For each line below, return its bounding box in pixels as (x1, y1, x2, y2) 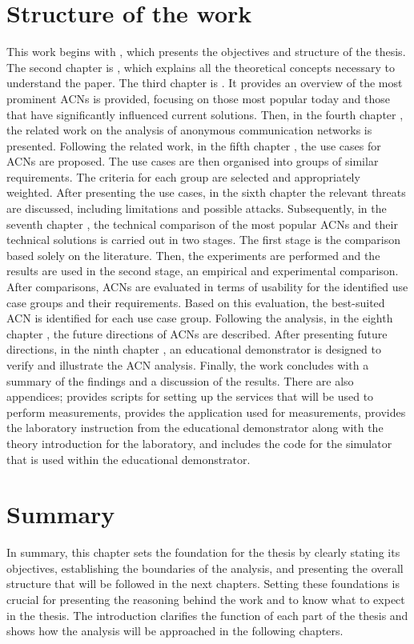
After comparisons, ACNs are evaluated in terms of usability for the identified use (6, 278, 408, 295)
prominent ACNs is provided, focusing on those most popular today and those (6, 90, 390, 106)
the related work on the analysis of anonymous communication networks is (6, 122, 372, 138)
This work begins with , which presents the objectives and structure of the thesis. (6, 43, 406, 60)
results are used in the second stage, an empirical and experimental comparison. (6, 262, 399, 279)
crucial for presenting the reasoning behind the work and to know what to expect (6, 591, 405, 608)
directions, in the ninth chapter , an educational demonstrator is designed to (6, 341, 381, 358)
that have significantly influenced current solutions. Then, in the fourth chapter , (6, 106, 404, 122)
